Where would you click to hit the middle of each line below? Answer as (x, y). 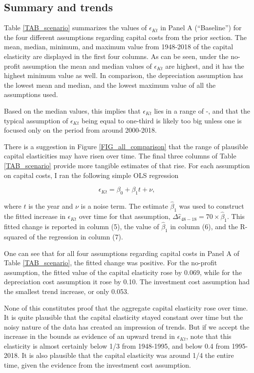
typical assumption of (36, 120)
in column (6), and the (204, 226)
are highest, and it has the (205, 66)
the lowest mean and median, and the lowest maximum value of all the (110, 85)
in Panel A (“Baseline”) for (201, 28)
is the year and (51, 206)
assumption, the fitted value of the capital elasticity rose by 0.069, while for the (123, 272)
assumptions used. (31, 94)
